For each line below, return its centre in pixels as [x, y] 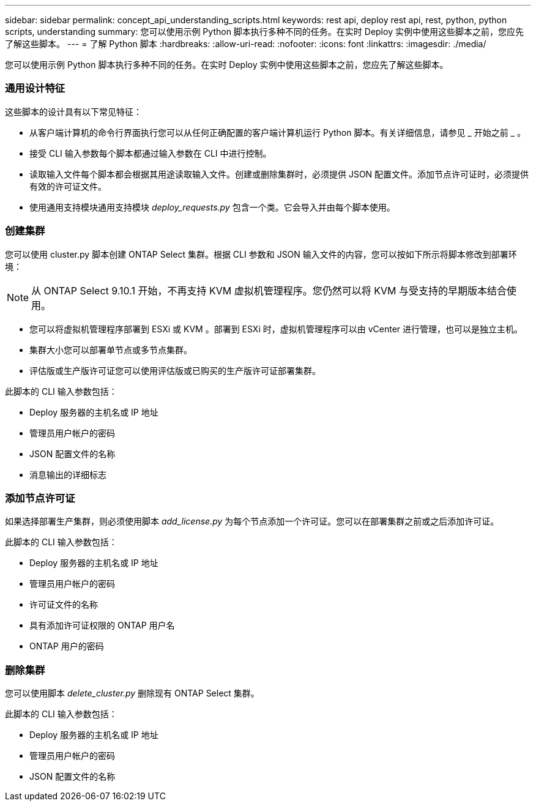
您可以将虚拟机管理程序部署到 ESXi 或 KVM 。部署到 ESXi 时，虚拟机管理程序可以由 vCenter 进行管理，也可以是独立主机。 [276, 329]
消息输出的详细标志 [68, 474]
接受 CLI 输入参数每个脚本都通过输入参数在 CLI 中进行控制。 [151, 153]
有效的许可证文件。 [68, 186]
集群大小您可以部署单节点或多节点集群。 [111, 349]
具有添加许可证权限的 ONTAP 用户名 [102, 625]
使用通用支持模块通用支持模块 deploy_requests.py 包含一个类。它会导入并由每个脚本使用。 [212, 207]
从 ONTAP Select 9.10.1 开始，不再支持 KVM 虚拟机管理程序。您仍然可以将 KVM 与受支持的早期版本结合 [269, 290]
